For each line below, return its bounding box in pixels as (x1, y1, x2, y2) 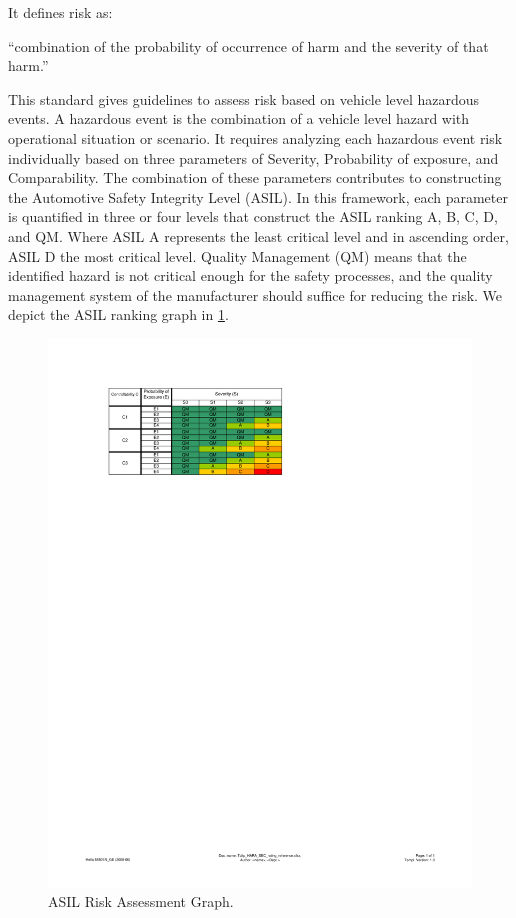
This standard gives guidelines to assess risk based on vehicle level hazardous (8, 88, 480, 109)
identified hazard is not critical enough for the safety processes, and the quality (8, 265, 493, 286)
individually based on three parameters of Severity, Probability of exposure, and (8, 147, 499, 168)
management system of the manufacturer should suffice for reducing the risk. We (8, 284, 503, 305)
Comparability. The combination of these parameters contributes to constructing (8, 167, 502, 188)
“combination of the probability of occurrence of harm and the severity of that (8, 35, 489, 56)
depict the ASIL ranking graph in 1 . (8, 304, 229, 325)
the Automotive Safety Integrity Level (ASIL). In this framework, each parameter (8, 186, 508, 207)
